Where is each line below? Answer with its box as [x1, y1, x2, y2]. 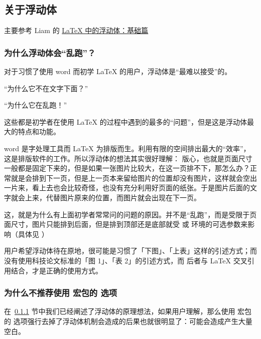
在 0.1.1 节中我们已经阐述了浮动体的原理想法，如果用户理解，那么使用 [4, 306, 235, 316]
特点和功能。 [18, 126, 60, 137]
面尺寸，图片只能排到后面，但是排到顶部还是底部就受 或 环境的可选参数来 [4, 219, 248, 229]
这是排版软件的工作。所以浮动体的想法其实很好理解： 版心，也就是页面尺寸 [4, 153, 252, 163]
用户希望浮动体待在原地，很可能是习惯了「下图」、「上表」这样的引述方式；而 [4, 245, 257, 256]
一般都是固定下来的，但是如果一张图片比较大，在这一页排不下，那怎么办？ [4, 163, 250, 173]
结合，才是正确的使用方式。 [11, 265, 102, 275]
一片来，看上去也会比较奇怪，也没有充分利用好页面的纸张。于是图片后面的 [4, 182, 250, 193]
